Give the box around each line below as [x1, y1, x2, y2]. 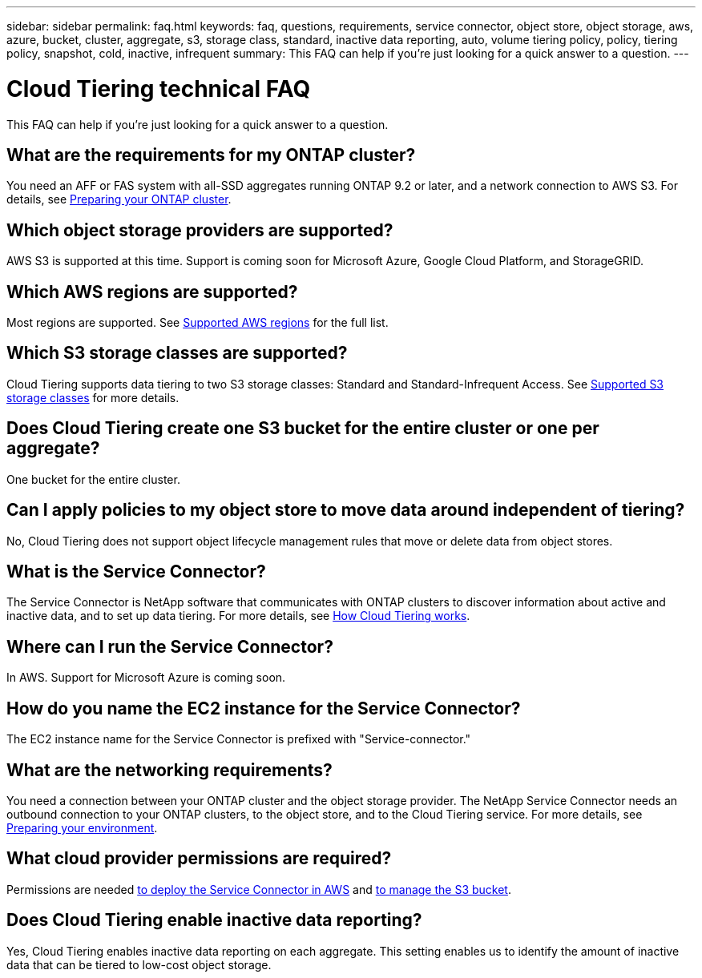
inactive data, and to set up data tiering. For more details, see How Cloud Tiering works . [6, 609, 470, 623]
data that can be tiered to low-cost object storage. [6, 957, 272, 972]
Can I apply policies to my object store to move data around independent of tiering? [6, 500, 685, 521]
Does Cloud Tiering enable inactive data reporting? [6, 910, 422, 931]
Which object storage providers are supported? [6, 219, 393, 240]
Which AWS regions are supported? [6, 281, 298, 302]
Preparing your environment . [6, 820, 158, 835]
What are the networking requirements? [6, 759, 333, 780]
